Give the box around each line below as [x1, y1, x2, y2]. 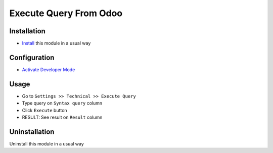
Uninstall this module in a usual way [9, 140, 84, 146]
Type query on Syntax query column [22, 100, 103, 106]
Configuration [9, 53, 55, 62]
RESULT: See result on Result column [22, 114, 103, 121]
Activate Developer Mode [22, 66, 75, 73]
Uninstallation [9, 127, 55, 136]
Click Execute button [22, 107, 68, 113]
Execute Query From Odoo [9, 8, 123, 19]
